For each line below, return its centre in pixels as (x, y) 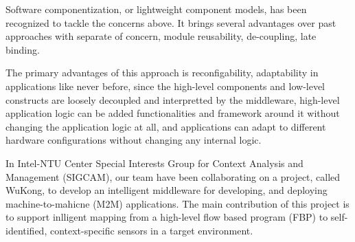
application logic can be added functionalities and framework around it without (173, 113)
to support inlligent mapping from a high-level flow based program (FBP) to (167, 217)
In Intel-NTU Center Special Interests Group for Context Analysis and (154, 163)
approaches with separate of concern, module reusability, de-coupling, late (161, 36)
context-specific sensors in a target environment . (151, 230)
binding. (23, 49)
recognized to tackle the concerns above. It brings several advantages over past (171, 22)
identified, (26, 230)
